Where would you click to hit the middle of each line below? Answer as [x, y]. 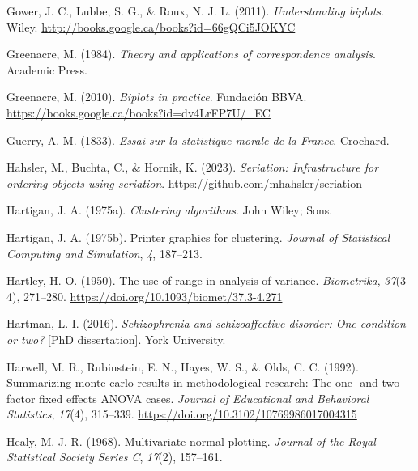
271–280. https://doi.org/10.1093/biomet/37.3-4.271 [153, 296]
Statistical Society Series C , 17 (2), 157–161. [115, 457]
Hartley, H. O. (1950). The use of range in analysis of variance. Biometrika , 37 [201, 280]
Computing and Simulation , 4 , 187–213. [104, 253]
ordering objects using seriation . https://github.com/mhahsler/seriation [184, 182]
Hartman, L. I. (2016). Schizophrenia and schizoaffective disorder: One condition [206, 323]
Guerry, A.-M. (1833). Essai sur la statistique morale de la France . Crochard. [198, 140]
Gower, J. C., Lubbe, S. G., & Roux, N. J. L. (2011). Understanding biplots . [195, 11]
